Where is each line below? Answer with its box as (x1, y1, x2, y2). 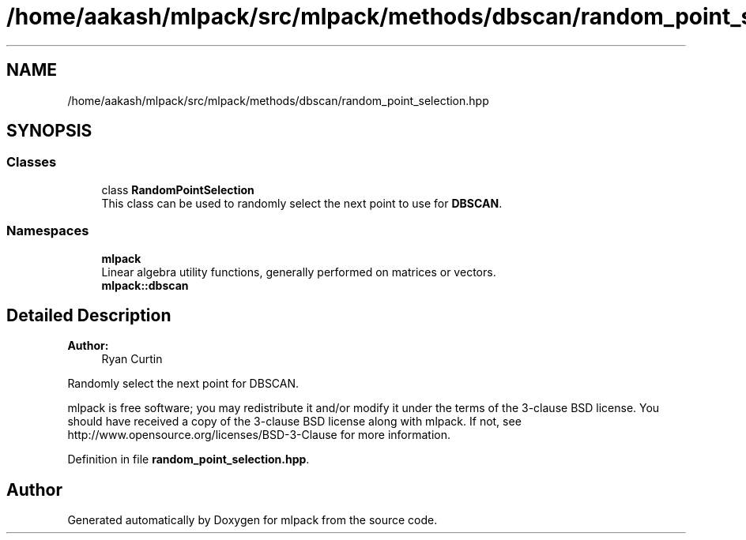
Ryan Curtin (101, 352, 163, 366)
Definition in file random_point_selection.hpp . (67, 452, 310, 467)
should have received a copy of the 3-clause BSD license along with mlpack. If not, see (67, 414, 522, 429)
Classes (6, 154, 57, 171)
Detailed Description (6, 305, 171, 325)
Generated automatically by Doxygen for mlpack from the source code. (67, 513, 438, 527)
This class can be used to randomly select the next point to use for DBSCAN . (101, 196, 503, 210)
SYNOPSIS (6, 121, 92, 141)
